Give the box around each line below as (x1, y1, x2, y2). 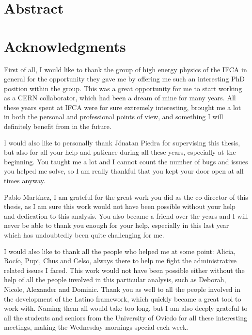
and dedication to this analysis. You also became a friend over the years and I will (4, 210, 248, 221)
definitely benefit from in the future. (4, 121, 111, 131)
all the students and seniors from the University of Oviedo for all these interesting (4, 312, 248, 322)
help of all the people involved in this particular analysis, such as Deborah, (4, 274, 226, 285)
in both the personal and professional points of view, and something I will (4, 112, 223, 122)
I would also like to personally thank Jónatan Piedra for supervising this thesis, (4, 137, 240, 147)
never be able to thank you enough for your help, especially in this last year (4, 220, 229, 230)
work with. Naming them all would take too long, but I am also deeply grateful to (4, 303, 248, 313)
